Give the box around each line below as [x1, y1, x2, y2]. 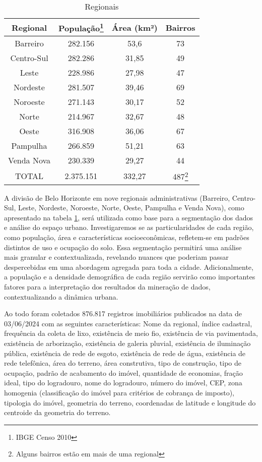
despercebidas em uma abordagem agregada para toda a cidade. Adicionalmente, [4, 261, 253, 272]
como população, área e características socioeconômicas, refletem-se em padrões [4, 232, 249, 243]
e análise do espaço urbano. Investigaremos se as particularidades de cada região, [4, 222, 254, 233]
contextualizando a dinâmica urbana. [4, 291, 118, 302]
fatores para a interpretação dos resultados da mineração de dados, [4, 281, 211, 292]
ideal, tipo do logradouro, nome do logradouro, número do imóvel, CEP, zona [4, 377, 242, 388]
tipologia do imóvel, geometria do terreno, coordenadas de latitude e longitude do [4, 397, 256, 408]
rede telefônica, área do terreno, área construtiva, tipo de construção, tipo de [4, 358, 241, 368]
